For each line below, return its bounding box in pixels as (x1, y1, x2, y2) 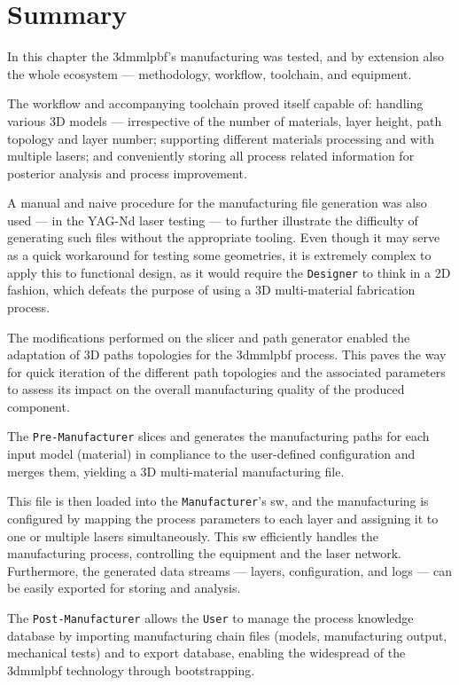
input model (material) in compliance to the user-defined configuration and (7, 445, 416, 463)
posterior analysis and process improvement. (7, 163, 247, 182)
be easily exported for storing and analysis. (7, 579, 241, 597)
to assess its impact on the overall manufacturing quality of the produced (7, 380, 405, 398)
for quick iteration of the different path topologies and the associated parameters (7, 362, 446, 381)
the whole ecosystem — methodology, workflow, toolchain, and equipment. (7, 64, 412, 83)
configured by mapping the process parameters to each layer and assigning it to (7, 508, 439, 527)
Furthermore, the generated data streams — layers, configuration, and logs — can (7, 561, 453, 579)
